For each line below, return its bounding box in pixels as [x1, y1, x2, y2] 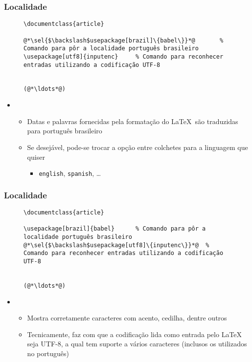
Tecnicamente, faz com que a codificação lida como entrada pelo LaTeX [27, 329, 242, 339]
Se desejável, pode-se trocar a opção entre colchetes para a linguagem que [27, 142, 248, 152]
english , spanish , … [39, 168, 101, 178]
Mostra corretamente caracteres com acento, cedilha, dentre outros [27, 313, 227, 323]
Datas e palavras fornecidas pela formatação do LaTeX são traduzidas [27, 116, 238, 126]
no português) [27, 348, 69, 358]
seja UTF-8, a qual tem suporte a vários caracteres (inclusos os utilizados [27, 339, 247, 349]
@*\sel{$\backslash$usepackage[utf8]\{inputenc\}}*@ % [23, 241, 209, 249]
